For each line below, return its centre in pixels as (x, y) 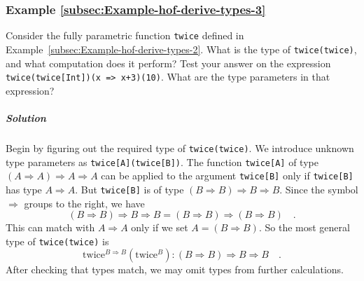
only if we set (160, 227)
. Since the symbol (319, 189)
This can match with (50, 227)
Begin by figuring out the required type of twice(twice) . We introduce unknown (180, 148)
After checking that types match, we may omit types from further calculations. (175, 269)
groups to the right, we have (84, 203)
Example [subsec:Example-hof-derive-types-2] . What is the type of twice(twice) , (181, 49)
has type (24, 189)
